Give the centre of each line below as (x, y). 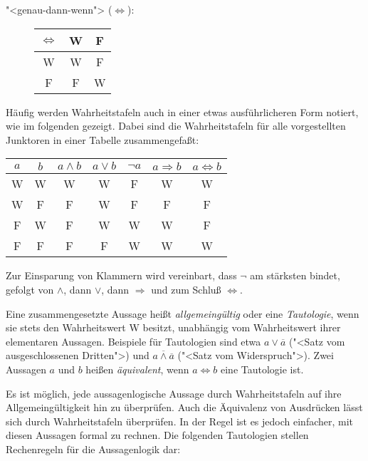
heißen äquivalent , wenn (137, 369)
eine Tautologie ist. (262, 369)
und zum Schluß (186, 289)
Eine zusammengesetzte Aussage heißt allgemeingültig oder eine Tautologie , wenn (183, 313)
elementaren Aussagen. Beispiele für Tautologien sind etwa (133, 341)
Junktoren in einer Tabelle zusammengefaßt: (102, 139)
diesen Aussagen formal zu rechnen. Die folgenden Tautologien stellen (157, 435)
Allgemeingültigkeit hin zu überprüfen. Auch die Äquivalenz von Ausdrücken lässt (184, 407)
